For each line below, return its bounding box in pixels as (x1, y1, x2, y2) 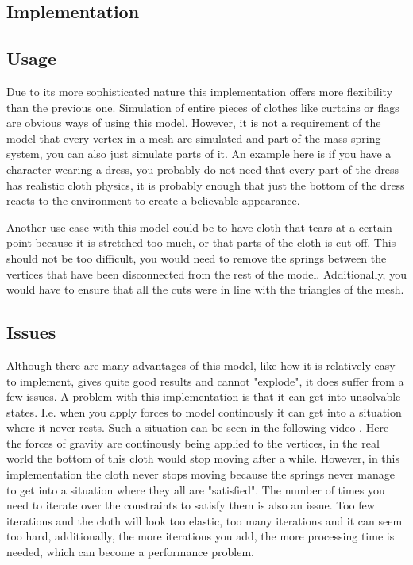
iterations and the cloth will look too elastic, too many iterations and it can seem (6, 512, 403, 528)
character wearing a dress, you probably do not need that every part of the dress (6, 160, 399, 177)
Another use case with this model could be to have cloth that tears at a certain (6, 218, 392, 235)
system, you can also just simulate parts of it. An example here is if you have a (6, 145, 392, 162)
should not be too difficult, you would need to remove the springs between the (6, 249, 387, 266)
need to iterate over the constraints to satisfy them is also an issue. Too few (6, 497, 375, 513)
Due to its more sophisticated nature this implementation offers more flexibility (6, 83, 393, 99)
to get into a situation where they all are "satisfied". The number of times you (6, 481, 385, 498)
